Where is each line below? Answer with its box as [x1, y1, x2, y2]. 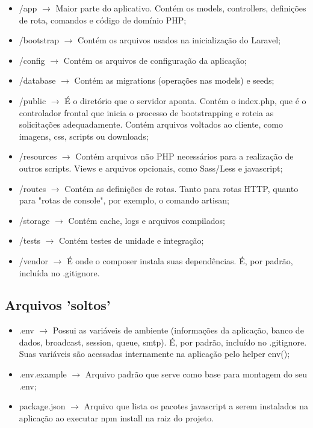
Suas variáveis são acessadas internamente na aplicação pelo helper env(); [19, 347, 290, 360]
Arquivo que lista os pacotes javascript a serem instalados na [84, 400, 308, 412]
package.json [19, 400, 66, 412]
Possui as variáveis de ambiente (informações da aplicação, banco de [52, 324, 304, 337]
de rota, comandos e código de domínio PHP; [19, 13, 187, 26]
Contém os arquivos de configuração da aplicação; [63, 54, 247, 66]
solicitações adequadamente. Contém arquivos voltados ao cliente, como [19, 118, 283, 131]
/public [19, 94, 46, 107]
